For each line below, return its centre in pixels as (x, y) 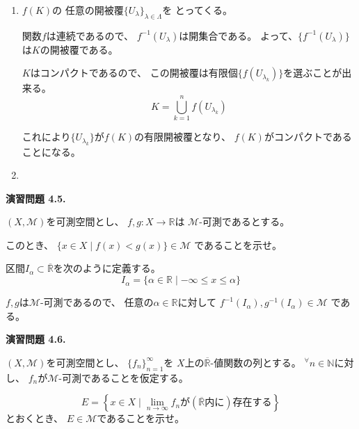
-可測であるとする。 (245, 221)
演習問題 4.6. (36, 339)
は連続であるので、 (90, 35)
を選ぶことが (313, 73)
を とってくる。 (197, 10)
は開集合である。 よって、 (239, 35)
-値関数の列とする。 (256, 362)
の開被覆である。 (79, 49)
